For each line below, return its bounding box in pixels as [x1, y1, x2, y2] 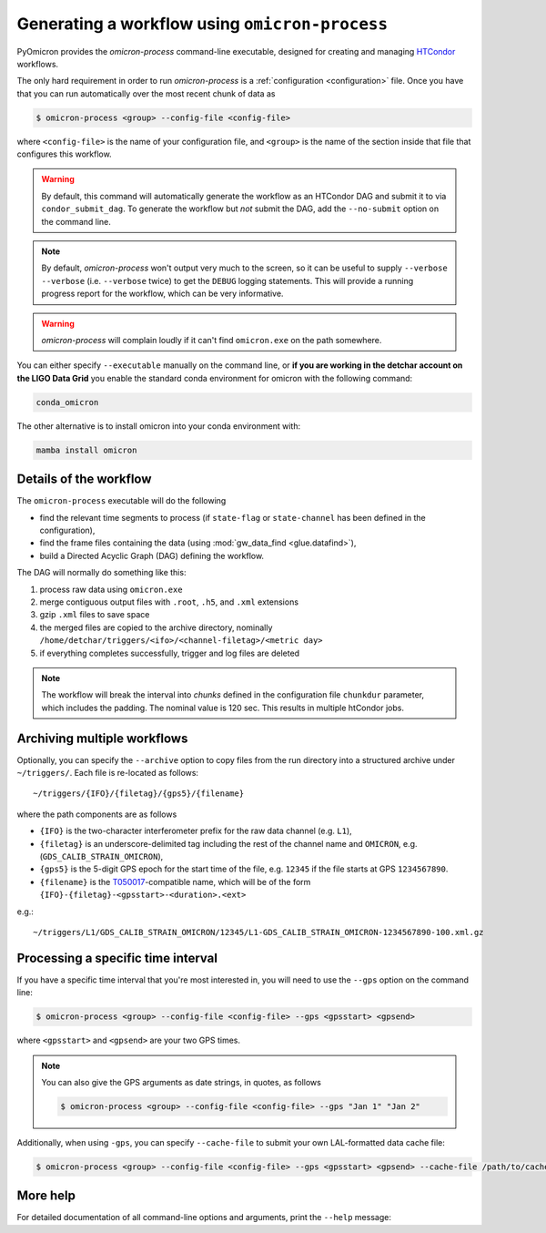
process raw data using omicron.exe [39, 584, 183, 595]
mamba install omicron [35, 444, 137, 455]
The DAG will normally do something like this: [16, 567, 187, 578]
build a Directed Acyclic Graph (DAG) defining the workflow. [39, 550, 264, 561]
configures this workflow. [16, 148, 113, 159]
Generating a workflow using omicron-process [16, 14, 389, 34]
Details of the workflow [16, 472, 152, 487]
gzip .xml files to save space [39, 609, 150, 620]
